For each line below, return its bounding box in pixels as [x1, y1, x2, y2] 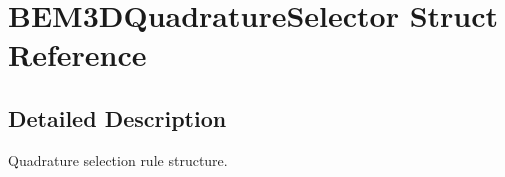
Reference [8, 34, 147, 75]
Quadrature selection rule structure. [8, 149, 228, 170]
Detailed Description [8, 102, 227, 133]
